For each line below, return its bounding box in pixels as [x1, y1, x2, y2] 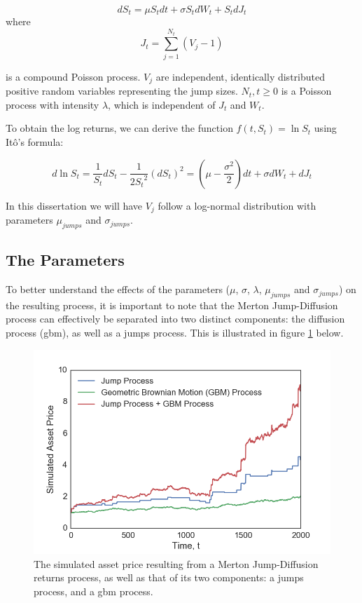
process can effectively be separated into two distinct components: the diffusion [6, 311, 345, 326]
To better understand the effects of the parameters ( [6, 282, 230, 297]
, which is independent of [108, 97, 216, 111]
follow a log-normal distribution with [158, 198, 316, 212]
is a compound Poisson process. [6, 69, 141, 83]
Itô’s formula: [6, 135, 64, 149]
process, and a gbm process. [34, 583, 153, 598]
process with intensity [6, 97, 99, 111]
